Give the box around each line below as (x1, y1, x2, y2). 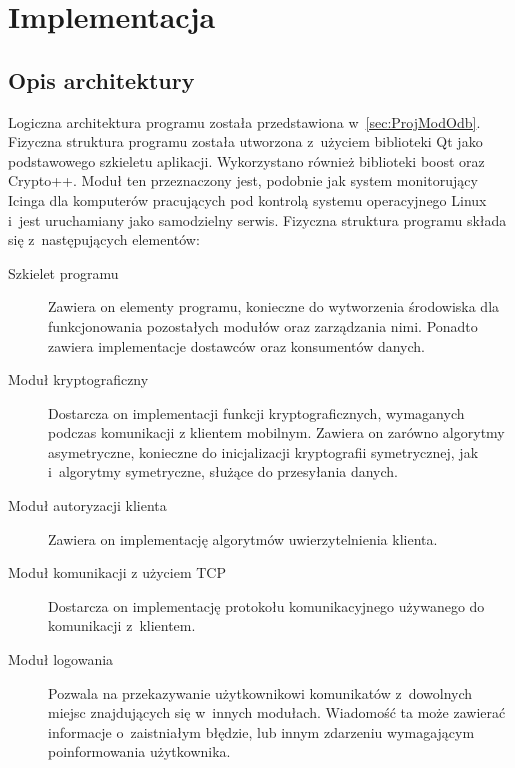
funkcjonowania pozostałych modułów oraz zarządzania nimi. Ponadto (48, 315, 478, 336)
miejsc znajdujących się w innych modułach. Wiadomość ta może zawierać (48, 702, 506, 723)
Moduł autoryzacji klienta (8, 495, 167, 516)
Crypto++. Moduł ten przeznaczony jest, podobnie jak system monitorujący (8, 170, 478, 191)
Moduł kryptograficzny (8, 369, 149, 390)
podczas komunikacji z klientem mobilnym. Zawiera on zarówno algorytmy (48, 422, 505, 443)
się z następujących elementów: (8, 229, 200, 250)
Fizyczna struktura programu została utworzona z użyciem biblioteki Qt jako (8, 131, 483, 152)
